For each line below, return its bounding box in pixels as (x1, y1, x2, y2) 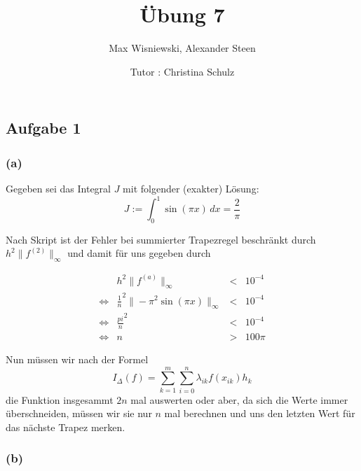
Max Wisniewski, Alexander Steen (109, 41, 256, 55)
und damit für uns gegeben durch (67, 246, 211, 260)
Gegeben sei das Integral (6, 181, 111, 195)
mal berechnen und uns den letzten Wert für (164, 406, 355, 421)
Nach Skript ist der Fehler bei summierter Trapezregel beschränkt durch (6, 232, 316, 246)
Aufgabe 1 (6, 117, 81, 139)
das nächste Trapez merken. (6, 419, 125, 434)
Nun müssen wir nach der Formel (6, 352, 149, 367)
